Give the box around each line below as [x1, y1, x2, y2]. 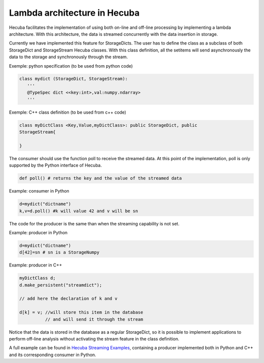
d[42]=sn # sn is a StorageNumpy [19, 250, 100, 255]
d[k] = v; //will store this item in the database [19, 310, 144, 315]
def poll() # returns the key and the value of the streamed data [19, 175, 182, 181]
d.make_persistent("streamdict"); [19, 282, 102, 288]
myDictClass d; [19, 275, 56, 281]
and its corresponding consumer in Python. [9, 352, 96, 358]
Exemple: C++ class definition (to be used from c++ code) [9, 109, 127, 115]
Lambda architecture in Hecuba [9, 7, 140, 18]
